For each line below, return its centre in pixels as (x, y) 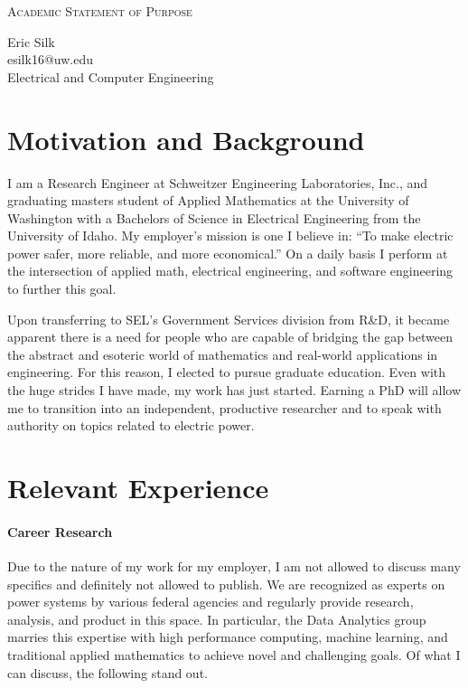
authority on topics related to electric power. (131, 425)
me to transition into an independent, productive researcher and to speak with (225, 407)
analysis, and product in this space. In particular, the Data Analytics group (217, 619)
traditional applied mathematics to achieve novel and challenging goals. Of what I (234, 654)
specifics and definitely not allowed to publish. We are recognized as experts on (226, 584)
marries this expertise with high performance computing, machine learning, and (228, 637)
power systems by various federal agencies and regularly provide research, (211, 602)
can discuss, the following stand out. (108, 672)
